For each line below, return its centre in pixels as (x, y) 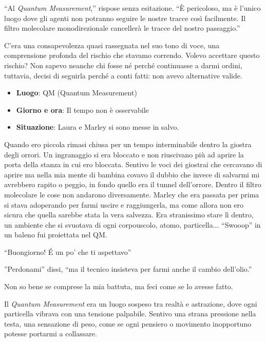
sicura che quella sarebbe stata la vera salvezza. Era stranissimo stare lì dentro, (129, 215)
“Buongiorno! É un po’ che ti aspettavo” (68, 252)
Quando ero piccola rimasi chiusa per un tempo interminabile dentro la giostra (128, 144)
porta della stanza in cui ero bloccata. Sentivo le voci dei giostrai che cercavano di (133, 164)
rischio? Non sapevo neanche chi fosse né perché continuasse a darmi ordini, (123, 65)
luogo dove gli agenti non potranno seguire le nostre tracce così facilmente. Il (125, 18)
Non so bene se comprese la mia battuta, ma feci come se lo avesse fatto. (119, 286)
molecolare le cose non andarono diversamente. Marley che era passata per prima (132, 194)
